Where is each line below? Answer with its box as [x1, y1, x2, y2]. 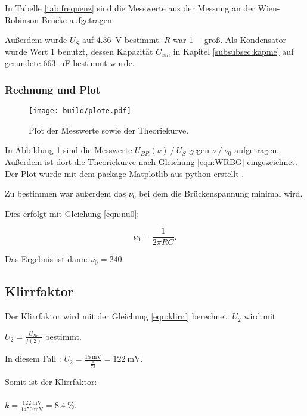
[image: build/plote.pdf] [29, 107, 131, 116]
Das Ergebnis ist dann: [5, 253, 88, 265]
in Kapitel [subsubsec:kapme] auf [173, 45, 294, 57]
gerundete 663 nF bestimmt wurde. [5, 57, 135, 69]
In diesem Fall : [5, 352, 61, 365]
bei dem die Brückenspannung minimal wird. [139, 187, 303, 200]
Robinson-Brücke [5, 13, 67, 26]
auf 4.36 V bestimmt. [82, 33, 162, 46]
